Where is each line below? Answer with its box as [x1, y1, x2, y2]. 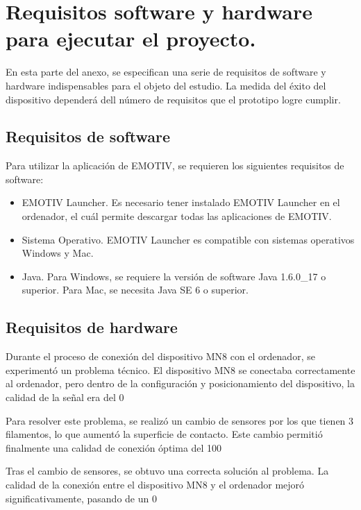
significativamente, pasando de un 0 [6, 491, 157, 505]
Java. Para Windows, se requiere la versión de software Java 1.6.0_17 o [22, 269, 326, 283]
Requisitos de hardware [6, 316, 178, 338]
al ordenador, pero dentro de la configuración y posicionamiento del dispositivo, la [6, 376, 355, 391]
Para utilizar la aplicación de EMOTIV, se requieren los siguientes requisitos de [6, 158, 344, 173]
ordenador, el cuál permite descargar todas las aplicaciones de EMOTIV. [22, 209, 332, 223]
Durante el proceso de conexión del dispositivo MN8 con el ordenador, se [6, 349, 315, 364]
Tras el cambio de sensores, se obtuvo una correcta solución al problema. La [6, 464, 329, 478]
